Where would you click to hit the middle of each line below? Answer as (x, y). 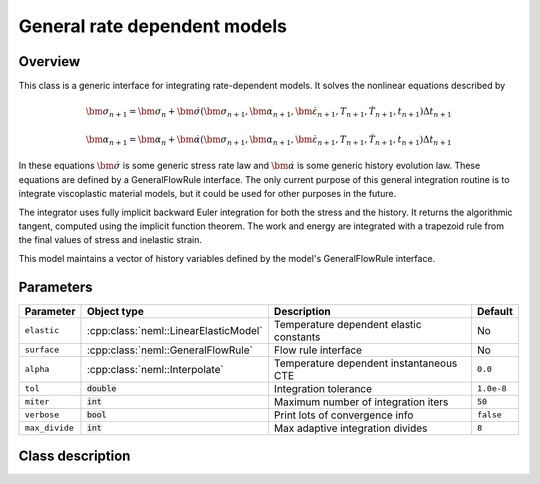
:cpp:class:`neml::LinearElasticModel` (175, 330)
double (101, 388)
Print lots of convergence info (343, 415)
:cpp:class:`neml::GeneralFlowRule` (170, 350)
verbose (42, 415)
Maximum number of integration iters (361, 402)
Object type (115, 311)
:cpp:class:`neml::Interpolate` (155, 369)
